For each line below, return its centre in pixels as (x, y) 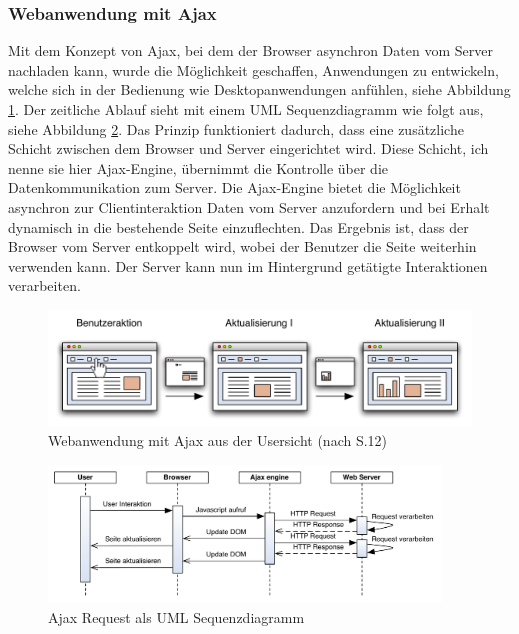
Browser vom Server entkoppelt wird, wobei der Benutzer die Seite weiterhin (242, 246)
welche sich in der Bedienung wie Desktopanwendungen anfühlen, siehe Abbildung (259, 89)
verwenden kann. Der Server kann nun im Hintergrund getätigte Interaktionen (248, 265)
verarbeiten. (44, 285)
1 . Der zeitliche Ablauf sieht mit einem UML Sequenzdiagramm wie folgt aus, (246, 109)
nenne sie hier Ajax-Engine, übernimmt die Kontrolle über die (198, 167)
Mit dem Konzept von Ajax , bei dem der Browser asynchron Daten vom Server (250, 50)
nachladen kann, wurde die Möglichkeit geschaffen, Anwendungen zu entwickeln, (253, 69)
